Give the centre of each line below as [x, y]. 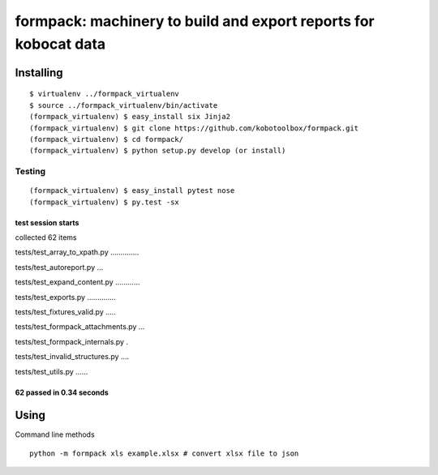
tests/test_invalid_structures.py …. [72, 357]
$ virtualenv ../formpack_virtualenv [105, 94]
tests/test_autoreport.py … [59, 267]
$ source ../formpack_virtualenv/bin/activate [124, 105]
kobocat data [60, 44]
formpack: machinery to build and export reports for [195, 21]
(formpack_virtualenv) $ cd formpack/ [107, 139]
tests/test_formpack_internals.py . [72, 341]
